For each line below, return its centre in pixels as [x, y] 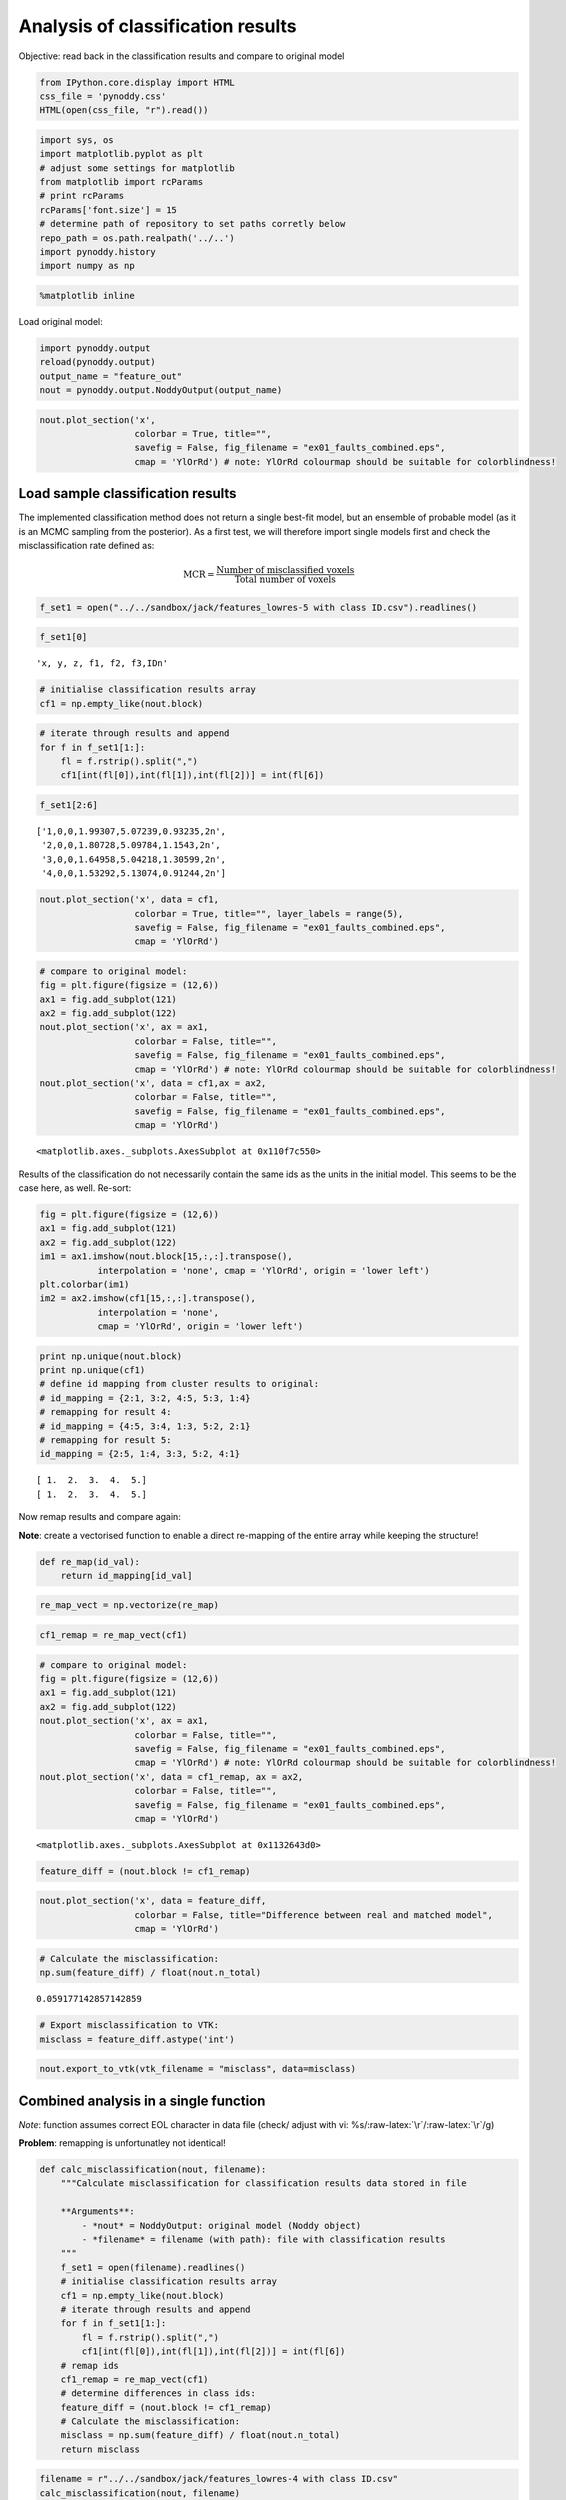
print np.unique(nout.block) [111, 1356]
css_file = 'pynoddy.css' [103, 96]
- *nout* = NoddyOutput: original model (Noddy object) [221, 2225]
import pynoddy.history [98, 252]
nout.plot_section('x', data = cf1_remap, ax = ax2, [171, 1776]
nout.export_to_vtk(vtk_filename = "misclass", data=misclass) [198, 2069]
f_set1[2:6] [69, 805]
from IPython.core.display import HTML [137, 82]
